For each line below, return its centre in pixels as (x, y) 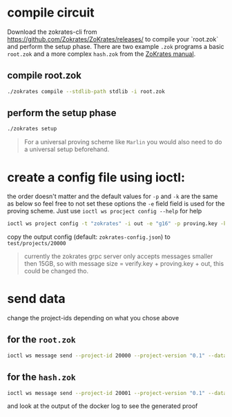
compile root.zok (44, 76)
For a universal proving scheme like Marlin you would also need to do (123, 142)
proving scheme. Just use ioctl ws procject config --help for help (105, 211)
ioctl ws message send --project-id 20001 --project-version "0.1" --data (117, 393)
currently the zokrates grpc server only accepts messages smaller (118, 256)
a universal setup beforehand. (67, 149)
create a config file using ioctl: (96, 177)
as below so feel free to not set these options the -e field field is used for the (116, 204)
